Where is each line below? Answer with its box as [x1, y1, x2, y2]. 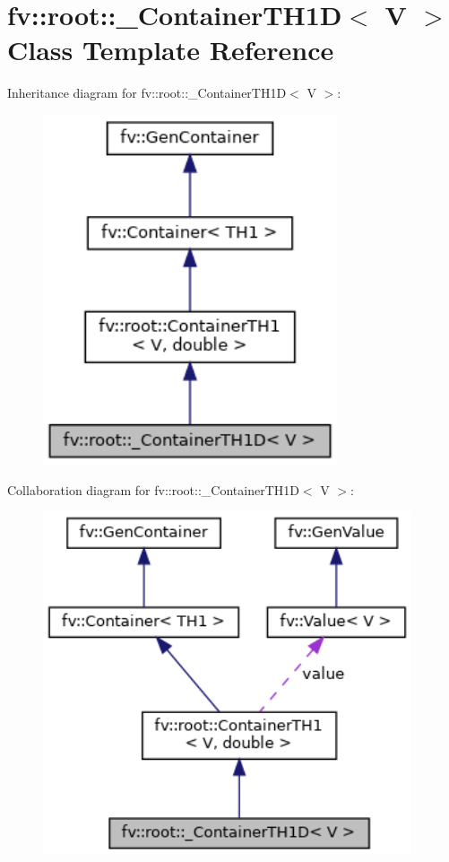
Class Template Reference [7, 31, 334, 68]
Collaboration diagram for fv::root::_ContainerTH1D [7, 480, 299, 499]
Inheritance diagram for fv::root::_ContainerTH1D [7, 83, 287, 102]
